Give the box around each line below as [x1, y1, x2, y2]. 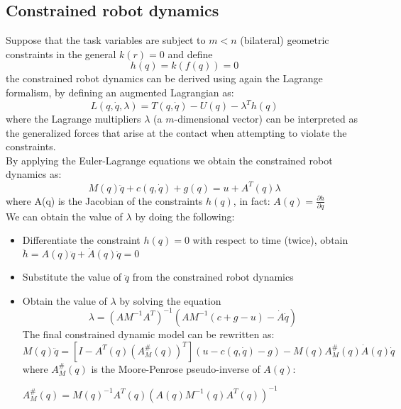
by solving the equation [119, 293, 221, 308]
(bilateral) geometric [240, 33, 329, 47]
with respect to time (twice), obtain [192, 232, 348, 247]
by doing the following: [135, 208, 235, 223]
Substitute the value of [22, 269, 122, 284]
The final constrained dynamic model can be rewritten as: [22, 326, 275, 341]
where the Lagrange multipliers [6, 111, 141, 126]
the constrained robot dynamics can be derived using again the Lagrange [6, 71, 323, 86]
